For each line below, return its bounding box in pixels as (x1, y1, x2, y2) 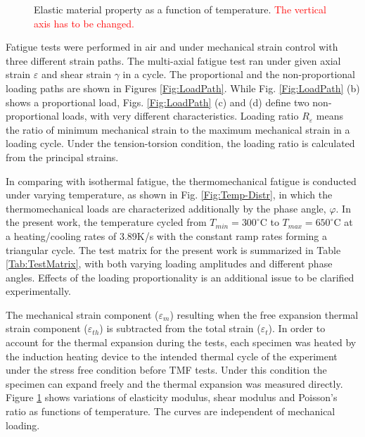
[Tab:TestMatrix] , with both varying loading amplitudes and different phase (6, 256, 333, 271)
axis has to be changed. (34, 15, 134, 30)
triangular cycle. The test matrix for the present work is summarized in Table (6, 242, 341, 257)
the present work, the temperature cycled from (6, 215, 207, 229)
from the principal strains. (6, 149, 119, 164)
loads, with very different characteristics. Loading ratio (62, 108, 299, 123)
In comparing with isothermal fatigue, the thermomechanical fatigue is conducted (6, 173, 357, 188)
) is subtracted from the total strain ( (99, 321, 261, 336)
